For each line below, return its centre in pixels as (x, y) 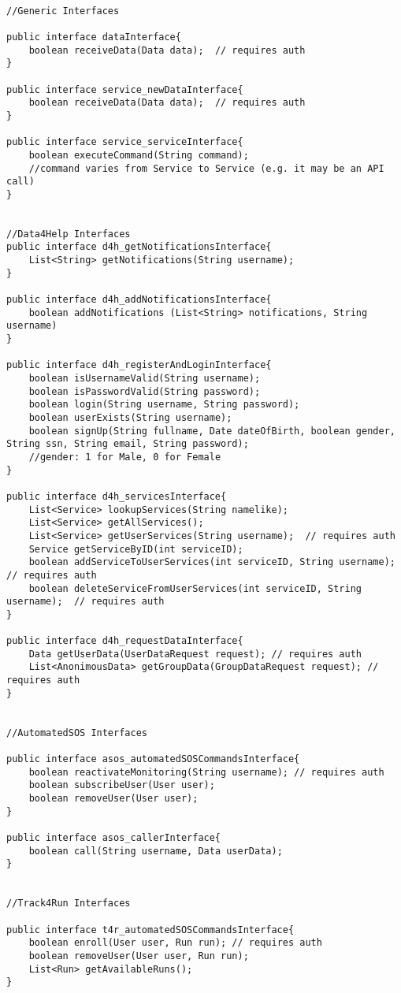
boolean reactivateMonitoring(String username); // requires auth (206, 772)
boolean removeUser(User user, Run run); (139, 956)
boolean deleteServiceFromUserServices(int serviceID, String (195, 588)
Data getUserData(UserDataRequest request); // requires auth (195, 654)
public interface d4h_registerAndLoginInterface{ (139, 365)
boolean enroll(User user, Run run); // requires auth (175, 943)
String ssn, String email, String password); (128, 444)
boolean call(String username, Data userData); (156, 851)
